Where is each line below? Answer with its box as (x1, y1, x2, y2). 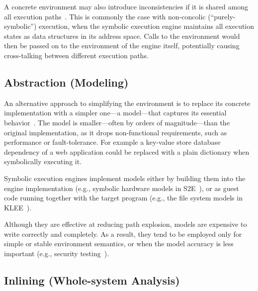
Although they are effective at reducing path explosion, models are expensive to (4, 219, 247, 229)
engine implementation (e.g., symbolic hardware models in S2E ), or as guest (4, 183, 239, 193)
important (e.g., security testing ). (4, 248, 109, 259)
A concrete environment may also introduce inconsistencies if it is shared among (4, 1, 248, 11)
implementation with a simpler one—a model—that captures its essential (4, 107, 227, 118)
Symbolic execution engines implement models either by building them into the (4, 173, 246, 183)
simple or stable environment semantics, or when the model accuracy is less (4, 238, 234, 249)
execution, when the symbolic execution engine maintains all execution (39, 21, 255, 31)
